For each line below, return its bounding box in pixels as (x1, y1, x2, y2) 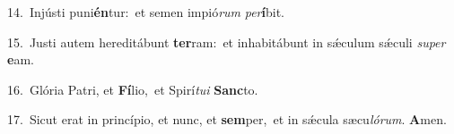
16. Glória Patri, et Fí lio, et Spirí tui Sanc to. (7, 80, 258, 98)
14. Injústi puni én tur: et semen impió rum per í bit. (7, 3, 284, 21)
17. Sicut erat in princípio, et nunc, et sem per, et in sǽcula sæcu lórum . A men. (7, 110, 447, 129)
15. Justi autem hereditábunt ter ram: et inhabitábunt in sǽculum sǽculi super (7, 32, 446, 51)
